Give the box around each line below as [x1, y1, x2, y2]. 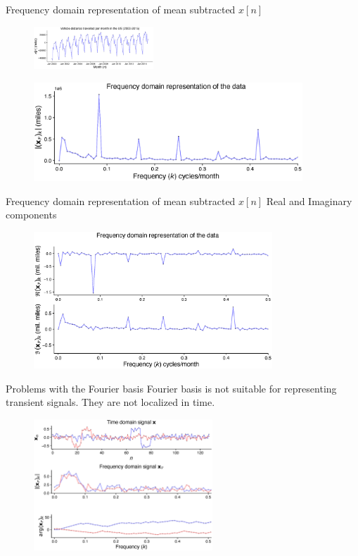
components [6, 207, 57, 222]
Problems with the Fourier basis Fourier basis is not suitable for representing [6, 381, 337, 395]
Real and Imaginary [266, 193, 352, 208]
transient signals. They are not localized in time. [6, 395, 215, 409]
